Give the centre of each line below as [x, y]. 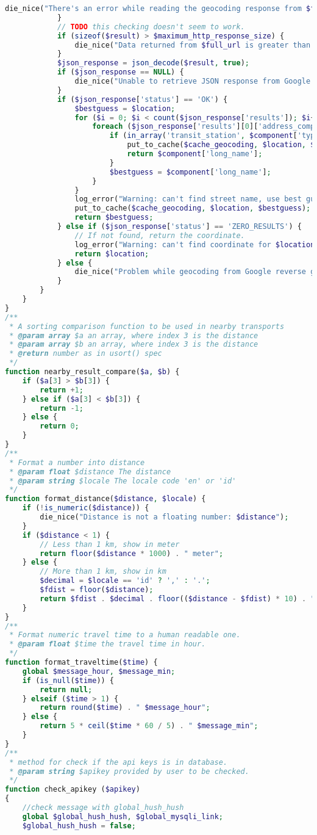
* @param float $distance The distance [90, 472]
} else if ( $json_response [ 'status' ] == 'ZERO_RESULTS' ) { [179, 226]
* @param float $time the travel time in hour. [108, 644]
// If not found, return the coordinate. [160, 235]
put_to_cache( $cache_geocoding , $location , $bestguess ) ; [193, 208]
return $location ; [112, 254]
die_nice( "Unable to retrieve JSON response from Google [193, 81]
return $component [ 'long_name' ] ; [195, 154]
